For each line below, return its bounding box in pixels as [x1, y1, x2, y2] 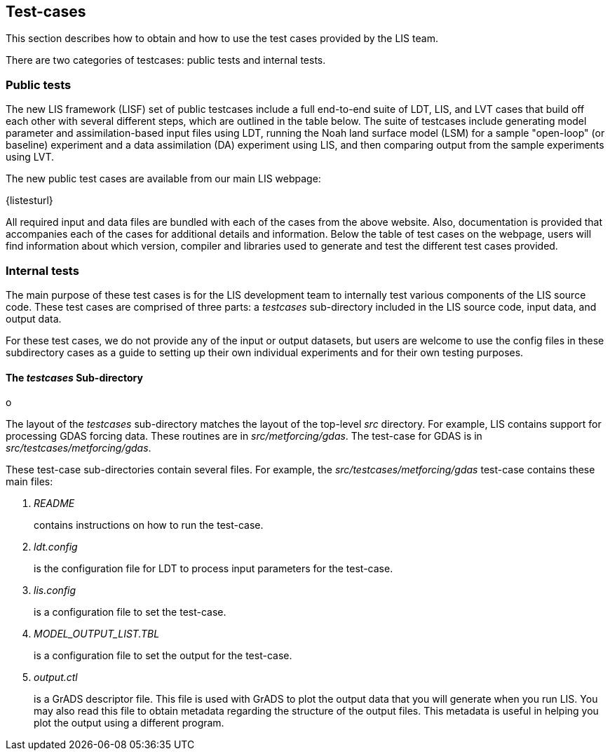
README [34, 497, 75, 510]
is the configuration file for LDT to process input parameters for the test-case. [34, 562, 393, 575]
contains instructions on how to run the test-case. [34, 519, 264, 532]
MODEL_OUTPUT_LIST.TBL [34, 628, 160, 640]
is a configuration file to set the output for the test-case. [34, 649, 292, 662]
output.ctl [34, 671, 78, 684]
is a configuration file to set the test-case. [34, 606, 226, 619]
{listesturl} [6, 194, 53, 207]
